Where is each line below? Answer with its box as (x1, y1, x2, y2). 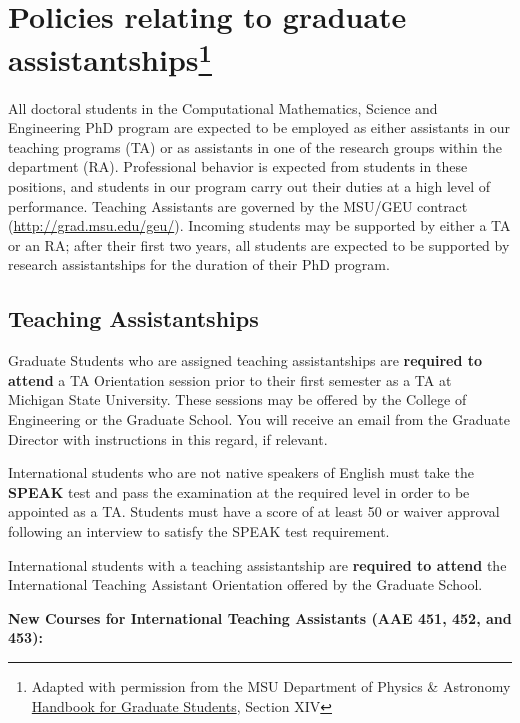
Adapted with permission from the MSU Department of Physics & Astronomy (31, 675, 511, 696)
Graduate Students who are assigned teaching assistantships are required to (8, 350, 483, 371)
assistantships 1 (8, 35, 212, 80)
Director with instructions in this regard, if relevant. (8, 428, 328, 449)
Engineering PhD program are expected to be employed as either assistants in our (8, 117, 511, 138)
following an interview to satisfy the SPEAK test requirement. (8, 520, 390, 541)
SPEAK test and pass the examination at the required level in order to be (8, 481, 470, 502)
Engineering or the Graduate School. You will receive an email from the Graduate (8, 408, 510, 429)
